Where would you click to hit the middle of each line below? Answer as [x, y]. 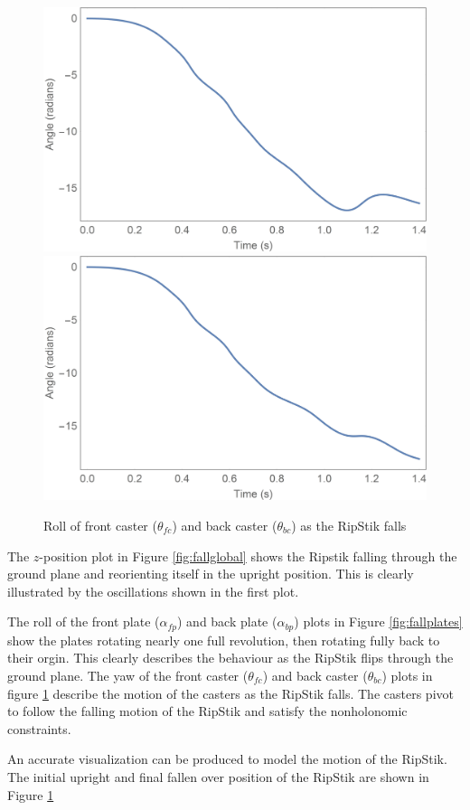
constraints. [39, 728]
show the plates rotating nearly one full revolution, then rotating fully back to [224, 640]
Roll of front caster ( [100, 525]
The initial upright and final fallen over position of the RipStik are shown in [218, 776]
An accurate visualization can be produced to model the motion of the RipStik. [227, 759]
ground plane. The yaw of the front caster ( [128, 675]
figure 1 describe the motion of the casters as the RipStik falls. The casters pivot [230, 693]
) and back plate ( [227, 622]
